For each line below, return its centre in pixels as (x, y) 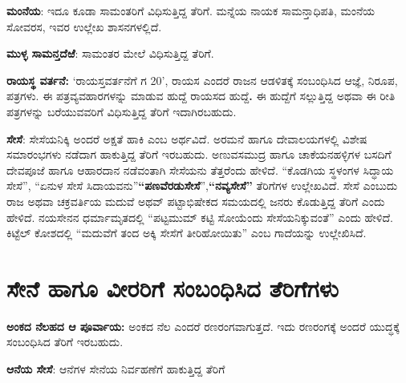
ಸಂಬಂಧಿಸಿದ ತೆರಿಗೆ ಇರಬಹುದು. (65, 342)
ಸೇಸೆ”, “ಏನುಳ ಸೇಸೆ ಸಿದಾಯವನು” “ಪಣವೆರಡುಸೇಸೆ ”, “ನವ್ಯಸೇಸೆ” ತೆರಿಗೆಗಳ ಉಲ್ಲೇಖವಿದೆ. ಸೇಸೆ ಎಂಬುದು (202, 185)
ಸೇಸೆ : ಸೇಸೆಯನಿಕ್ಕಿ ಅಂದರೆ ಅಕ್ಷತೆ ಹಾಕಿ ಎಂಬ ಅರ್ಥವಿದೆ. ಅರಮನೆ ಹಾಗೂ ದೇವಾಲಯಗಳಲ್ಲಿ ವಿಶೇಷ (187, 138)
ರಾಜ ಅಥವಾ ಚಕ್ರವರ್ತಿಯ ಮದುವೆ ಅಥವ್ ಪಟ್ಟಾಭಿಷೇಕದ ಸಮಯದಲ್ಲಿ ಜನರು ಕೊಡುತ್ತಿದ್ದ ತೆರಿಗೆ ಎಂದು (196, 201)
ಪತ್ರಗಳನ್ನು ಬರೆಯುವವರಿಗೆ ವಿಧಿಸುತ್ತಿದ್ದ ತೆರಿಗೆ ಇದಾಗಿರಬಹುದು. (122, 111)
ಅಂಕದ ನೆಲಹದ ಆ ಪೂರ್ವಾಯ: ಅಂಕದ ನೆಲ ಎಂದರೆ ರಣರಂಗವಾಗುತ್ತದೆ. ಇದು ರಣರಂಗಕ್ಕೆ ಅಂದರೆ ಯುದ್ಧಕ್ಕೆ (203, 326)
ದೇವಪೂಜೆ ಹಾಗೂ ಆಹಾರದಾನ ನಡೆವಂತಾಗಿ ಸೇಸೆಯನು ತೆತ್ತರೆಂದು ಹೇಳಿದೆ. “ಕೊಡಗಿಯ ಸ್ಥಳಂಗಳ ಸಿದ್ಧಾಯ (200, 169)
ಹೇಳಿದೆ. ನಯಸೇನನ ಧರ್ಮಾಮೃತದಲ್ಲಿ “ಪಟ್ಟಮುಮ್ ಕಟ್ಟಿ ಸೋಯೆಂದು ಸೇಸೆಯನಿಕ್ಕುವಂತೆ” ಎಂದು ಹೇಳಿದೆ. (200, 217)
